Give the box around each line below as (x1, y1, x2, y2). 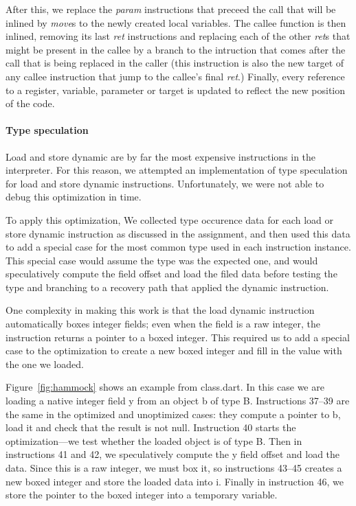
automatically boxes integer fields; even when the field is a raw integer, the (5, 317, 321, 331)
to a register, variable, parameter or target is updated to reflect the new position (5, 82, 346, 97)
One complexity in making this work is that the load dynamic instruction (5, 303, 315, 317)
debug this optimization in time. (5, 189, 142, 204)
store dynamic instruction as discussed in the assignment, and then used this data (5, 226, 351, 240)
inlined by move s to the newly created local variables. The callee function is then (5, 15, 346, 30)
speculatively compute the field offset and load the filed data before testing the (5, 266, 337, 281)
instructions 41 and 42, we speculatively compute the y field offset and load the (5, 447, 340, 461)
